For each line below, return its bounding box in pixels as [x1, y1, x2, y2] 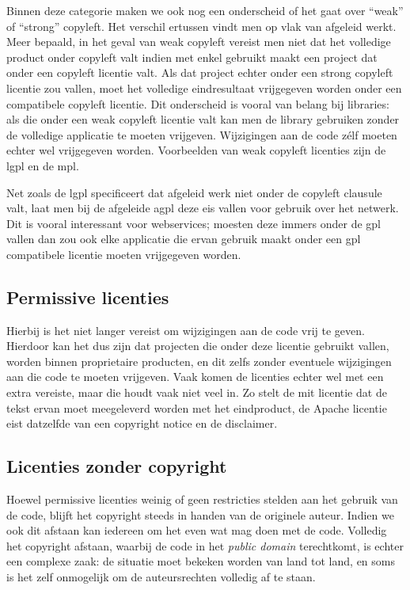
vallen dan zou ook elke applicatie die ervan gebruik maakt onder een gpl [6, 230, 361, 247]
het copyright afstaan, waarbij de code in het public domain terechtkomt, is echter [6, 537, 404, 554]
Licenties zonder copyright [6, 454, 227, 478]
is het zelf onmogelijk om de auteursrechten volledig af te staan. [6, 569, 316, 585]
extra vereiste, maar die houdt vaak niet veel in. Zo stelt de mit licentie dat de [6, 384, 387, 401]
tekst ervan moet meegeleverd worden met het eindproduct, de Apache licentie [6, 399, 387, 416]
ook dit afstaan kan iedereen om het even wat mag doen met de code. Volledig [6, 522, 387, 539]
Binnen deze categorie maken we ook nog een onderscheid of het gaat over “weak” [6, 2, 404, 18]
